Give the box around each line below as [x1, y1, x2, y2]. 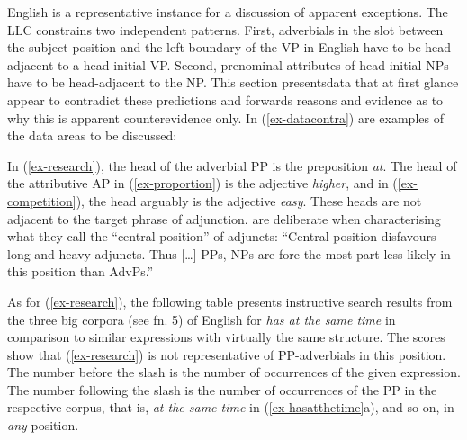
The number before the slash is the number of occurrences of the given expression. [7, 363, 461, 382]
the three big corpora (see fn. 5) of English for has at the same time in [7, 310, 396, 328]
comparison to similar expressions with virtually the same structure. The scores [7, 328, 445, 346]
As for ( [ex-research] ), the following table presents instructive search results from [7, 292, 453, 310]
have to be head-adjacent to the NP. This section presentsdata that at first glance [7, 73, 459, 92]
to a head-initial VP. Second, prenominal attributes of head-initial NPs [57, 55, 449, 74]
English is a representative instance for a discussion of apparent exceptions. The [7, 3, 448, 21]
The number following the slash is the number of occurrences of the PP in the [7, 380, 437, 399]
